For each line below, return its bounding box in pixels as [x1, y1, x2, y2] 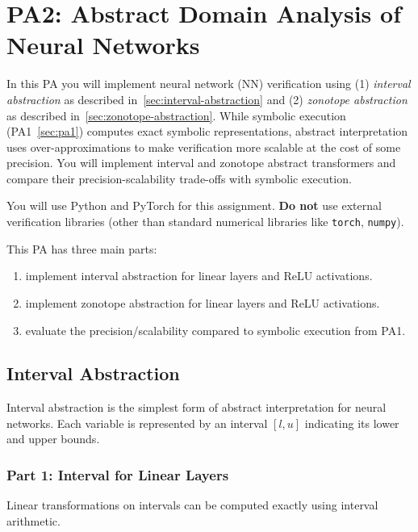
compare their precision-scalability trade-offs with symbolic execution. [6, 170, 352, 186]
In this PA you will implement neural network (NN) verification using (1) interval [6, 75, 411, 92]
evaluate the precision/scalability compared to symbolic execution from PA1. [25, 321, 406, 338]
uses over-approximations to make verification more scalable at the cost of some [6, 138, 401, 155]
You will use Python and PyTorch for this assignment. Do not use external [6, 197, 382, 214]
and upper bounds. [6, 430, 100, 447]
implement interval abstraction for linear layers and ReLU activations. [25, 267, 373, 284]
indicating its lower [304, 414, 399, 431]
